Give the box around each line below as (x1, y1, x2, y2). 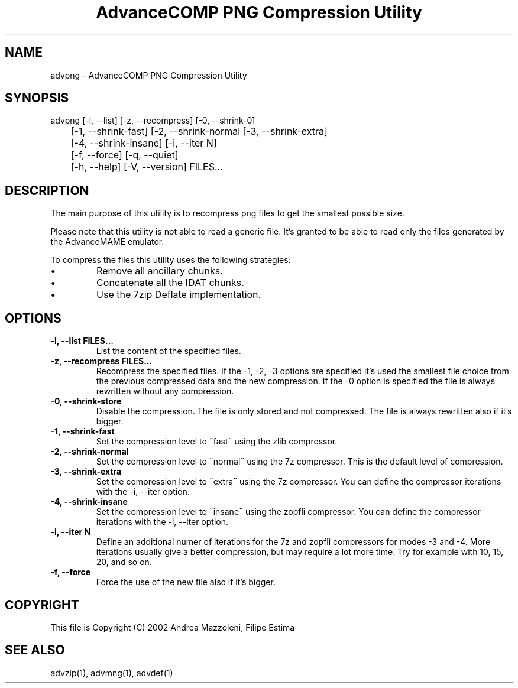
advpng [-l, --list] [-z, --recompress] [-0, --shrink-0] (50, 115, 255, 126)
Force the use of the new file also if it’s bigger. (96, 577, 276, 588)
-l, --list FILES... (50, 336, 114, 346)
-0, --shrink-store (50, 396, 122, 407)
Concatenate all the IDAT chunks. (96, 277, 244, 289)
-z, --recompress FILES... (50, 356, 153, 366)
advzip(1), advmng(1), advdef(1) (50, 667, 173, 678)
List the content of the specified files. (96, 346, 241, 356)
